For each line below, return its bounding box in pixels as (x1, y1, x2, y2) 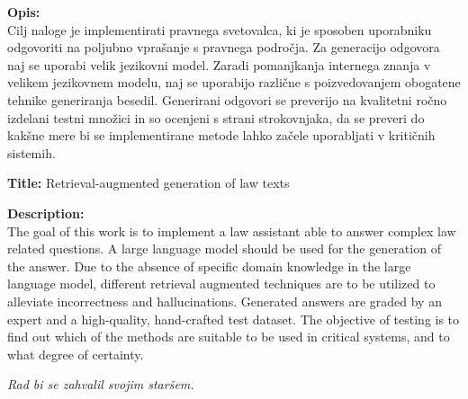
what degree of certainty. (7, 344, 144, 363)
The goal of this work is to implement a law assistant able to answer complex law (7, 221, 456, 240)
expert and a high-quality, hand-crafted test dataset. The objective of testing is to (7, 309, 460, 328)
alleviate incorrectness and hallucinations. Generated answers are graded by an (7, 291, 442, 310)
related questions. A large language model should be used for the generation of (7, 239, 441, 258)
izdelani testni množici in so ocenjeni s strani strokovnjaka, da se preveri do (7, 108, 425, 127)
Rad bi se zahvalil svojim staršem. (7, 375, 194, 394)
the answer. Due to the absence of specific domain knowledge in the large (7, 256, 411, 275)
